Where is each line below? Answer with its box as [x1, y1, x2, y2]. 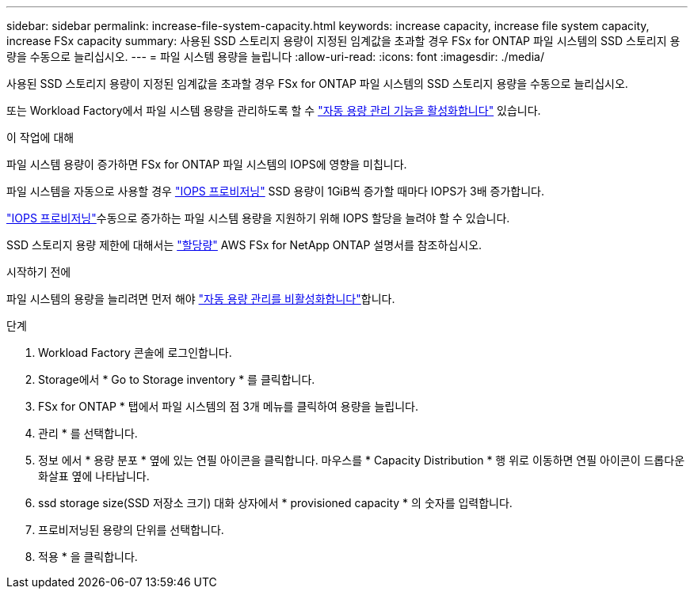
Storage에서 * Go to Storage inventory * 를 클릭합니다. [38, 373, 315, 386]
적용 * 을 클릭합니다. [38, 550, 138, 563]
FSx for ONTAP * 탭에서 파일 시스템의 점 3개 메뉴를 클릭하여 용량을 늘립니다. [38, 400, 418, 413]
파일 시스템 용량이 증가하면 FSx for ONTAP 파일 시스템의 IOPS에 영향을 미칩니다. [6, 157, 407, 171]
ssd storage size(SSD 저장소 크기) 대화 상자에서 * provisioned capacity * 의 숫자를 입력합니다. [38, 496, 513, 510]
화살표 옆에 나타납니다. [38, 469, 150, 483]
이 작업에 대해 [6, 131, 74, 144]
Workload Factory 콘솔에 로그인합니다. [38, 346, 232, 359]
